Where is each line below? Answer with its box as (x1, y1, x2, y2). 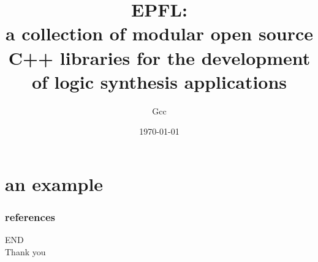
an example (5, 171, 104, 196)
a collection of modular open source (5, 21, 313, 46)
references (5, 209, 55, 224)
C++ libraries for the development (8, 45, 311, 70)
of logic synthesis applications (31, 69, 287, 94)
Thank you (5, 245, 46, 258)
